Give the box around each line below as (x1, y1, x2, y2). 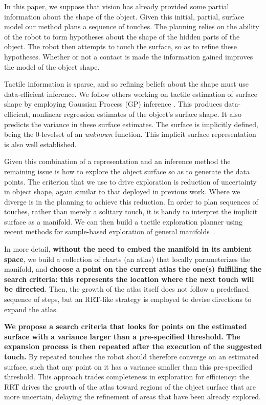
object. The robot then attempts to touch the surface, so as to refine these (4, 41, 237, 52)
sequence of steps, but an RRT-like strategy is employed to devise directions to (4, 294, 252, 305)
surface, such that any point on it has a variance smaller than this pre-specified (4, 361, 253, 372)
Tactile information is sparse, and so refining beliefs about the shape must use (4, 78, 249, 89)
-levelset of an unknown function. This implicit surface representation (39, 129, 256, 139)
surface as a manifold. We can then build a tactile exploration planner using (4, 216, 242, 227)
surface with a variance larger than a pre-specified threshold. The (4, 331, 240, 341)
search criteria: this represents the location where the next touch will (4, 273, 254, 284)
